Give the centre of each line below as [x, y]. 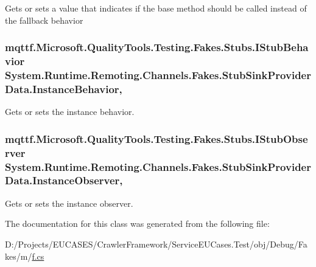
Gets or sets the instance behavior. [70, 112]
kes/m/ [19, 256]
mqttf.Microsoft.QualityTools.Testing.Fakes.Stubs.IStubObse [156, 138]
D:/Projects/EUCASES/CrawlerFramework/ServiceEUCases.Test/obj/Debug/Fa [156, 244]
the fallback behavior [44, 20]
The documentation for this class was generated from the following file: [137, 224]
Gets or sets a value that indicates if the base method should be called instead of [156, 8]
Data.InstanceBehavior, [64, 88]
